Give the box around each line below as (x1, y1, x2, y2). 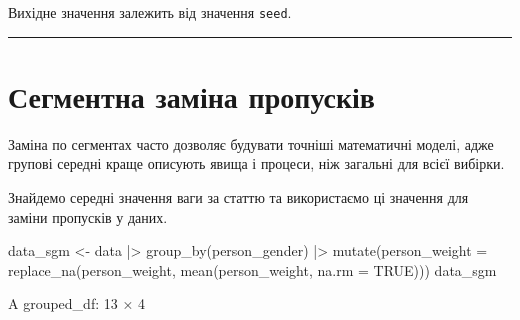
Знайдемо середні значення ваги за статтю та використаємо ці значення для (8, 186, 469, 207)
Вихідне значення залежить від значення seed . (8, 2, 292, 22)
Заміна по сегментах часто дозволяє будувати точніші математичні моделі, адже (8, 133, 494, 154)
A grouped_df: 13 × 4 (8, 293, 145, 314)
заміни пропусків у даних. (8, 206, 168, 227)
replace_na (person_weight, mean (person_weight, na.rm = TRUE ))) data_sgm (8, 259, 497, 280)
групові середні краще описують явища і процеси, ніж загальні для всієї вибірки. (8, 153, 505, 174)
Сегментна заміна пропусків (8, 75, 375, 116)
